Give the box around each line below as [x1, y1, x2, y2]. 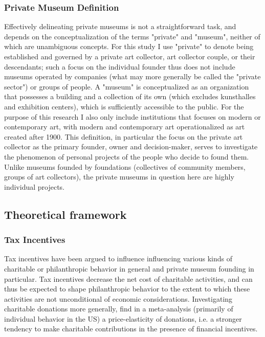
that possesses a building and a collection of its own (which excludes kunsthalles [4, 91, 256, 102]
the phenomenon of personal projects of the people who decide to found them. [4, 151, 249, 162]
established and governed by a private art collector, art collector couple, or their [4, 51, 255, 61]
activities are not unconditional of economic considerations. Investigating [4, 293, 233, 304]
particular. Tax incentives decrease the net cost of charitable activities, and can [4, 273, 253, 284]
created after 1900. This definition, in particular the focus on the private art [4, 131, 243, 142]
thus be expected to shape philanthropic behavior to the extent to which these [4, 283, 250, 294]
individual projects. [4, 181, 64, 192]
